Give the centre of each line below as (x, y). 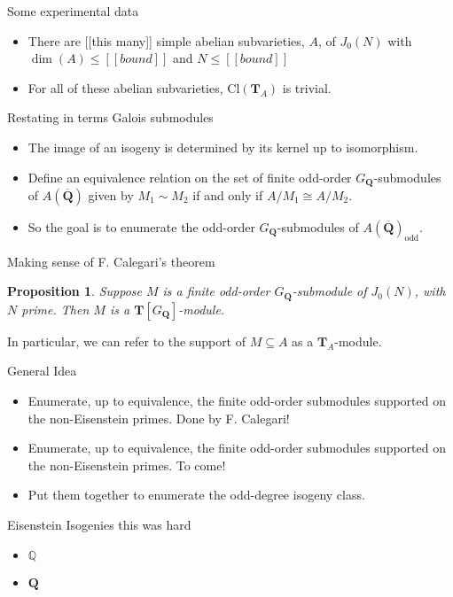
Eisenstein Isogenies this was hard (99, 525)
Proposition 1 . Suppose (74, 291)
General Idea (42, 371)
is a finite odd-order (216, 291)
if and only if (228, 195)
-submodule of (329, 291)
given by (111, 195)
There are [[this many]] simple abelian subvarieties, (166, 40)
